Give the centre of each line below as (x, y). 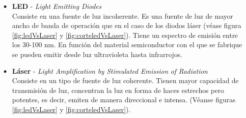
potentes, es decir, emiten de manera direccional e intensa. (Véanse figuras (124, 100)
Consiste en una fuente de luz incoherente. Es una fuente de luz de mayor (123, 15)
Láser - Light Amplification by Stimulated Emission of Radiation (110, 71)
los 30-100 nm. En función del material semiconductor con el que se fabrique (127, 44)
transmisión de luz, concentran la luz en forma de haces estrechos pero (118, 90)
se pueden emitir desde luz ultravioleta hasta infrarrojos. (97, 54)
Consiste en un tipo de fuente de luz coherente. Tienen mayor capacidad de (125, 80)
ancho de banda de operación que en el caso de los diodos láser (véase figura (127, 25)
